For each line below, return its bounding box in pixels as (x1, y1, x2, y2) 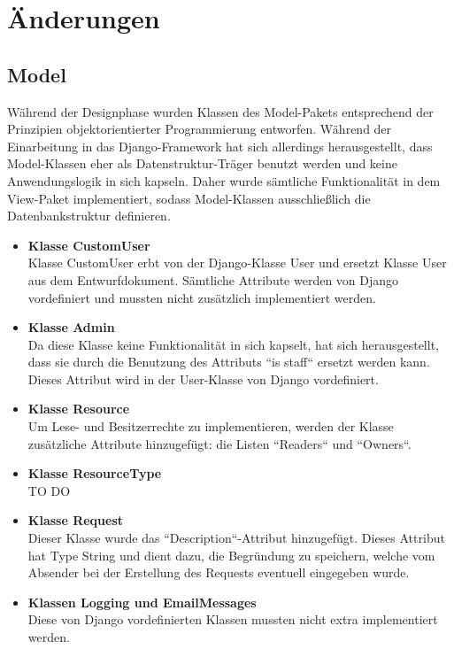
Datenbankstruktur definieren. (7, 206, 171, 225)
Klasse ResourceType (27, 464, 162, 483)
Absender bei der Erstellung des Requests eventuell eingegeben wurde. (27, 563, 410, 582)
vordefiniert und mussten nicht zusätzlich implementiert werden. (27, 288, 376, 306)
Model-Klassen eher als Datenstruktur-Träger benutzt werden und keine (7, 154, 397, 173)
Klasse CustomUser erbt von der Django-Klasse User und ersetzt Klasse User (27, 253, 447, 272)
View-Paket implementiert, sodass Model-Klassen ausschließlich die (7, 189, 371, 207)
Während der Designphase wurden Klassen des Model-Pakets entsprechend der (7, 102, 434, 120)
